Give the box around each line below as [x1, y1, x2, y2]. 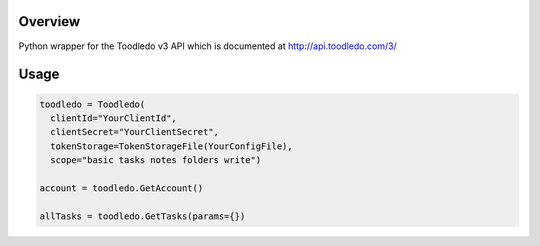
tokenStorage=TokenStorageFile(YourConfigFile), [50, 140, 294, 152]
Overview [18, 13, 81, 30]
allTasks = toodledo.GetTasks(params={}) [39, 210, 246, 222]
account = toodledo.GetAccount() [39, 182, 204, 194]
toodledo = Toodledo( [39, 98, 146, 110]
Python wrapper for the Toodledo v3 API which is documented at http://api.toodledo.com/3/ [18, 40, 397, 52]
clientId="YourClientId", [50, 112, 177, 124]
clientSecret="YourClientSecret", [50, 126, 220, 138]
